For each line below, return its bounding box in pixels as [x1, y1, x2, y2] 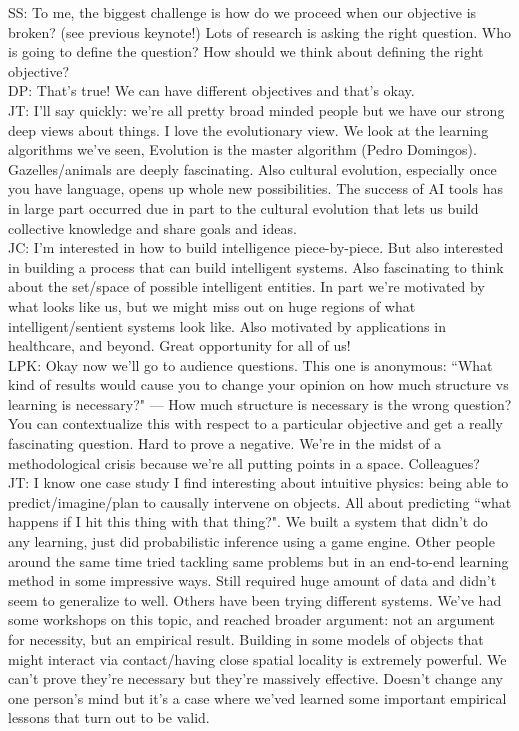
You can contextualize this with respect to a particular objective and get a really [8, 413, 503, 434]
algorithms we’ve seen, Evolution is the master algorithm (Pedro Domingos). [8, 139, 477, 160]
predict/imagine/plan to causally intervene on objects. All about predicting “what [8, 491, 512, 512]
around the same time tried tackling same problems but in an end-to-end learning [8, 550, 509, 571]
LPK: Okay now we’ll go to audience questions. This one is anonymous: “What [8, 354, 493, 375]
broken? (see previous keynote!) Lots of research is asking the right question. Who [8, 21, 511, 42]
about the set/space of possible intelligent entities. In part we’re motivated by [8, 276, 485, 297]
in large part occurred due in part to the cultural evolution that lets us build [8, 197, 479, 218]
